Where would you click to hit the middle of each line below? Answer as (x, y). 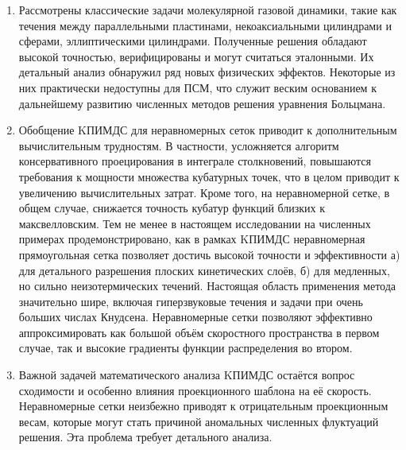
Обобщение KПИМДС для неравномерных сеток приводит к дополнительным (208, 130)
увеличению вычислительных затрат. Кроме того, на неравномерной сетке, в (204, 192)
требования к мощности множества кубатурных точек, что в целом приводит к (209, 176)
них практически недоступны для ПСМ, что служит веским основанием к (197, 87)
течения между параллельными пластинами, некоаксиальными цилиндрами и (205, 25)
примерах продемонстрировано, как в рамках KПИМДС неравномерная (192, 239)
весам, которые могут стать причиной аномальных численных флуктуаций (199, 421)
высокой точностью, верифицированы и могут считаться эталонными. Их (196, 56)
